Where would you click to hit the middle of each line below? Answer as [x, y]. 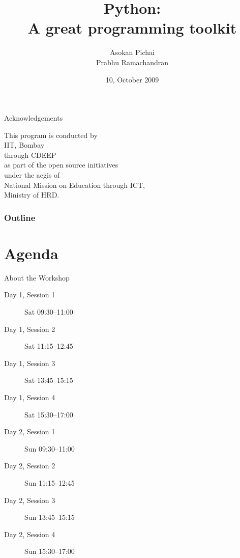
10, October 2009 [132, 79]
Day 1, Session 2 [30, 329]
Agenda [31, 253]
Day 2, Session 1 [30, 431]
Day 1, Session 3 [30, 363]
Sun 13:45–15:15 [50, 517]
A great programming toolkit [132, 28]
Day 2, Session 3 [30, 500]
